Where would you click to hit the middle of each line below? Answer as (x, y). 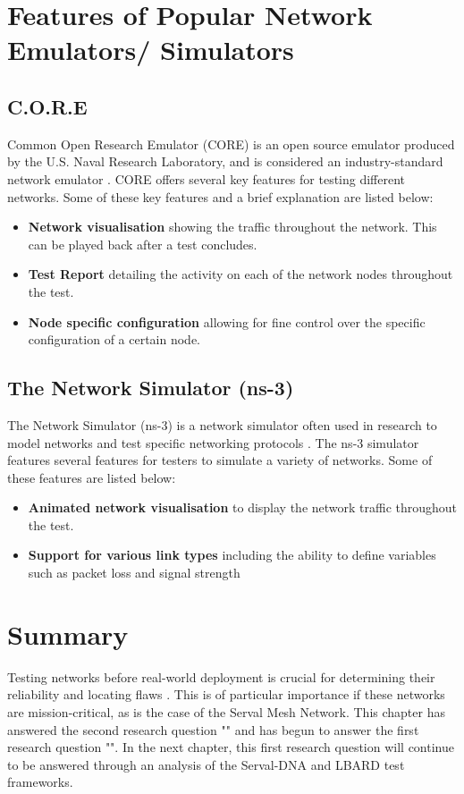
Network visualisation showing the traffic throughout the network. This (232, 227)
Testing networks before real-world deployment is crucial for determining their (221, 676)
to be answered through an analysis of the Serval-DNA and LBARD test (206, 764)
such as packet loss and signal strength (134, 573)
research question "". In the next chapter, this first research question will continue (231, 747)
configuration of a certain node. (114, 339)
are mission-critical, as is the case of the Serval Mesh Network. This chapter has (226, 711)
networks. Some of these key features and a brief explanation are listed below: (220, 196)
